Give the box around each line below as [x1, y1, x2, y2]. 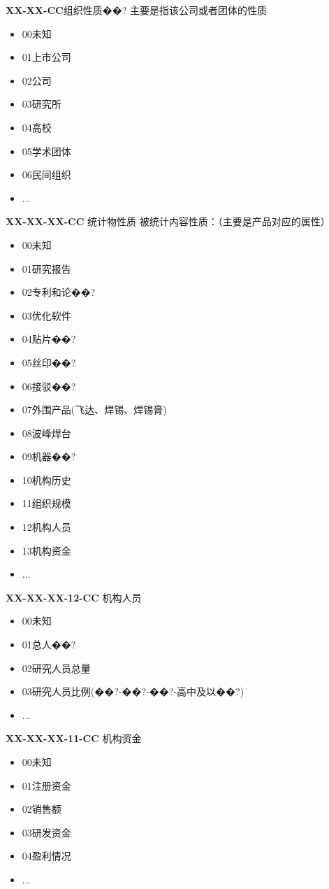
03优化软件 [22, 308, 71, 322]
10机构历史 [22, 472, 71, 487]
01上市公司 [22, 50, 71, 64]
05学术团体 [22, 143, 71, 158]
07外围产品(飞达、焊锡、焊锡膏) [22, 402, 167, 417]
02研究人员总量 [22, 660, 91, 675]
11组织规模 [22, 496, 71, 511]
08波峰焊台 [22, 425, 71, 440]
